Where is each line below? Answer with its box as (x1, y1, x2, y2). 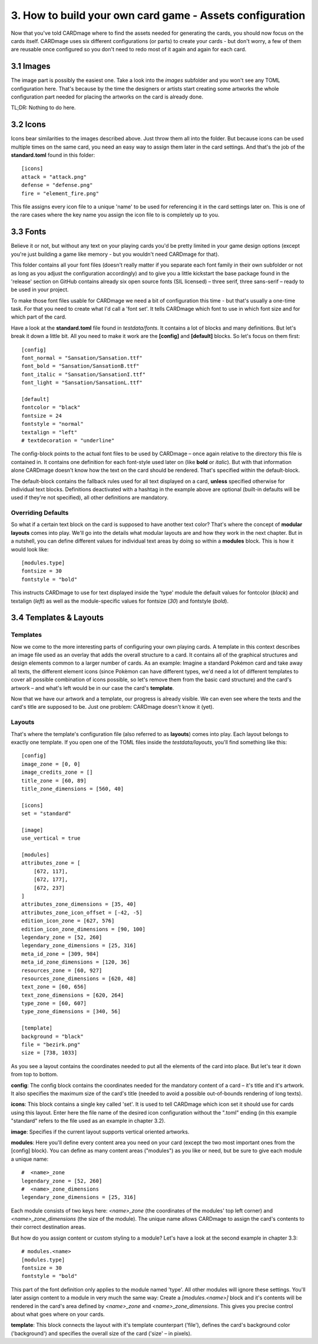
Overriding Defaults (11, 509, 69, 517)
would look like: (11, 546, 49, 553)
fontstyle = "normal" (21, 420, 84, 428)
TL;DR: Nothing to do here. (11, 104, 76, 111)
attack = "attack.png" (21, 173, 87, 180)
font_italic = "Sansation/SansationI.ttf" (21, 371, 146, 377)
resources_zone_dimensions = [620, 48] (21, 975, 137, 982)
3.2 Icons (11, 120, 47, 130)
